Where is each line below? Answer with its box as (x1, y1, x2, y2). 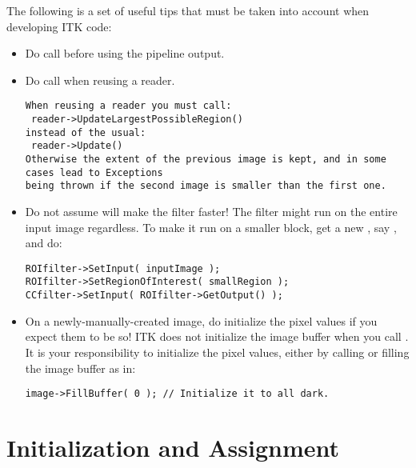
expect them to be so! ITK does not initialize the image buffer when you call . (25, 328, 409, 345)
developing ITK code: (6, 18, 112, 34)
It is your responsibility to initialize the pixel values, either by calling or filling (25, 343, 410, 360)
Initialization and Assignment (6, 430, 340, 463)
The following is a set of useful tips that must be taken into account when (6, 2, 370, 18)
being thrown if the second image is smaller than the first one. (25, 180, 386, 192)
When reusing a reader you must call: (25, 100, 232, 112)
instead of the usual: (25, 126, 146, 138)
